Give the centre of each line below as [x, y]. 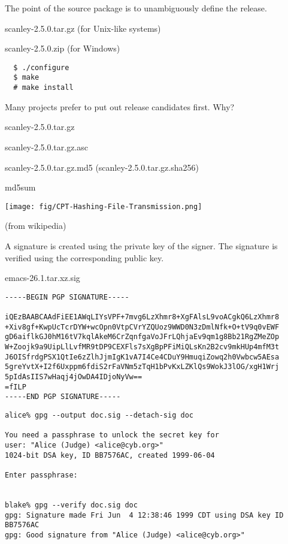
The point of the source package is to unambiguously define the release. [136, 8]
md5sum [20, 187]
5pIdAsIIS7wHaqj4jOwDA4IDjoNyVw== [74, 377]
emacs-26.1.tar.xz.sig [43, 278]
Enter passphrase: [41, 475]
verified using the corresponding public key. [84, 257]
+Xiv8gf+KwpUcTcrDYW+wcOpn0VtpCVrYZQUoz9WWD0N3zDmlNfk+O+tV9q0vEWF [142, 327]
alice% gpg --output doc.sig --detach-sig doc [99, 415]
